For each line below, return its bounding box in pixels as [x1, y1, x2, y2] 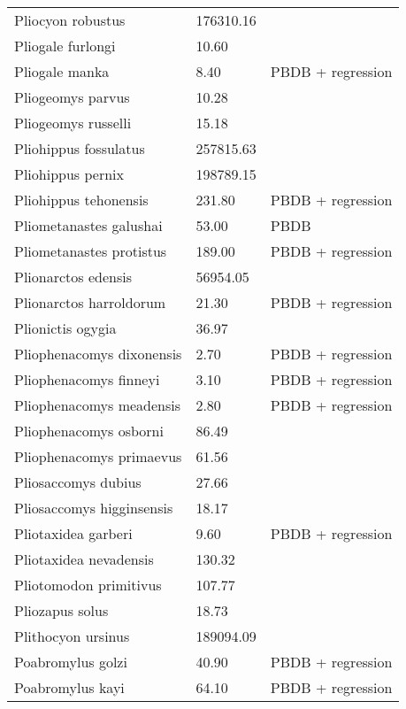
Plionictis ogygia [14, 318, 117, 338]
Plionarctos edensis [14, 266, 132, 287]
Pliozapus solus [14, 600, 109, 620]
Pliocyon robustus [14, 10, 126, 30]
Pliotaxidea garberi [14, 523, 133, 543]
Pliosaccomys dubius [14, 472, 142, 492]
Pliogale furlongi [14, 35, 116, 56]
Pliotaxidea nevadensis [14, 549, 154, 569]
